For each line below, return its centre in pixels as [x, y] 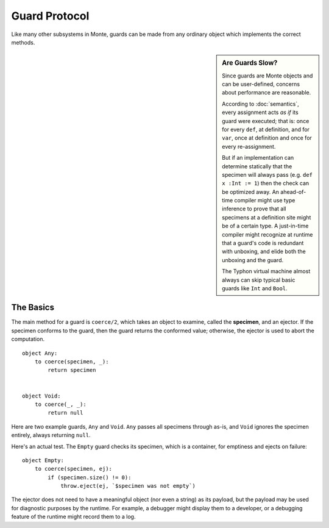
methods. [23, 42]
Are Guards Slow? [250, 63]
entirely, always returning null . [51, 435]
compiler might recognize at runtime [267, 234]
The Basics [33, 308]
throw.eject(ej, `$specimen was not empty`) [128, 486]
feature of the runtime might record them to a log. [73, 517]
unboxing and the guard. [253, 260]
